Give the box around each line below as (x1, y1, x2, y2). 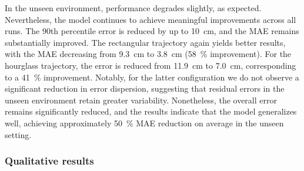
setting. (5, 128, 32, 140)
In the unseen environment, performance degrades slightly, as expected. (5, 2, 262, 14)
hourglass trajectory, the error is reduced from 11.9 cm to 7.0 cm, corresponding (5, 59, 296, 71)
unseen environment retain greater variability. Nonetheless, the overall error (5, 93, 277, 106)
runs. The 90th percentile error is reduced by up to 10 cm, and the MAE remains (5, 25, 299, 37)
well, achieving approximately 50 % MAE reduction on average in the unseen (5, 116, 284, 129)
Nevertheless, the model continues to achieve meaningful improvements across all (5, 13, 296, 25)
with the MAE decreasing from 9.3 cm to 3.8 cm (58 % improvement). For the (5, 48, 292, 60)
